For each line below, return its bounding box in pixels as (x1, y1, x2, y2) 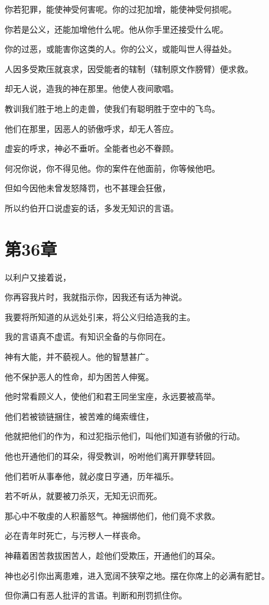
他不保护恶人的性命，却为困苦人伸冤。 (5, 370, 154, 382)
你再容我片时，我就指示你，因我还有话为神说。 (5, 291, 187, 303)
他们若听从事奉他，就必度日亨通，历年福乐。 (5, 469, 179, 482)
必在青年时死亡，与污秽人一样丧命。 (5, 529, 145, 542)
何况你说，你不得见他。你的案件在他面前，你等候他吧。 (5, 162, 220, 174)
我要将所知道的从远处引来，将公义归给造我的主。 (5, 310, 195, 323)
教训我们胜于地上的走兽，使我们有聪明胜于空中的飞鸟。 (5, 102, 220, 114)
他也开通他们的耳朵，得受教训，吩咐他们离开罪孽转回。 (5, 450, 220, 462)
